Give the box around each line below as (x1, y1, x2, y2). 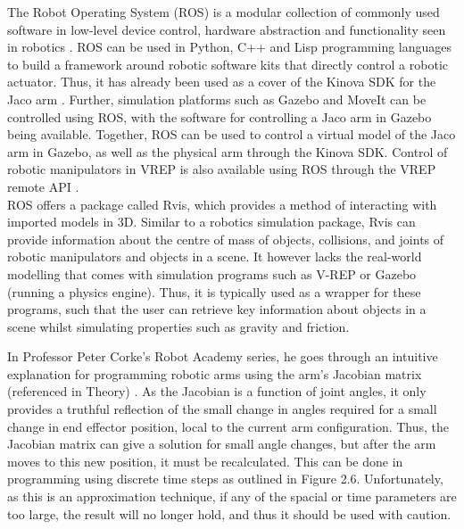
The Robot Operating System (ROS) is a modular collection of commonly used (7, 3, 440, 21)
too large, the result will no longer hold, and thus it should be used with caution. (7, 504, 452, 523)
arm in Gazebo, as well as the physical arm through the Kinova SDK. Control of (7, 142, 448, 161)
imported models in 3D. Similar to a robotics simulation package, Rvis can (7, 212, 416, 231)
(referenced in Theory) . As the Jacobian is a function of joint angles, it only (7, 382, 427, 401)
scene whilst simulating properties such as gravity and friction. (7, 317, 350, 335)
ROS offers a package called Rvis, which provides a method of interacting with (7, 194, 437, 213)
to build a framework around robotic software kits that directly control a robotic (7, 54, 449, 73)
